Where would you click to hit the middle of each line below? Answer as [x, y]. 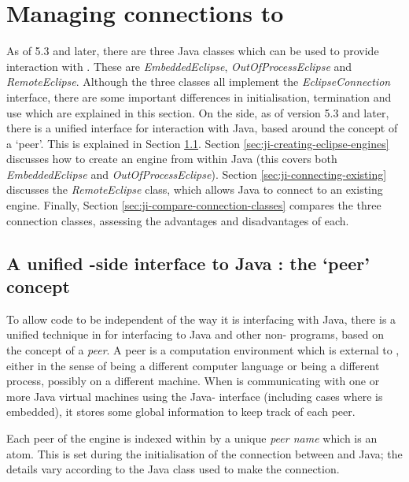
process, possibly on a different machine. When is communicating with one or [193, 381]
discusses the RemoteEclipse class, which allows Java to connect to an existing [195, 189]
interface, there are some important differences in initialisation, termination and [199, 96]
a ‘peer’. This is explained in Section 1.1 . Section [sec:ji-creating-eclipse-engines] [198, 143]
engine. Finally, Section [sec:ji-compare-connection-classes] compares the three [194, 205]
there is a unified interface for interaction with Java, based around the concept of [202, 128]
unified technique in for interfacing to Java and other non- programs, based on [195, 334]
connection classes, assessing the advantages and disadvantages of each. [178, 220]
